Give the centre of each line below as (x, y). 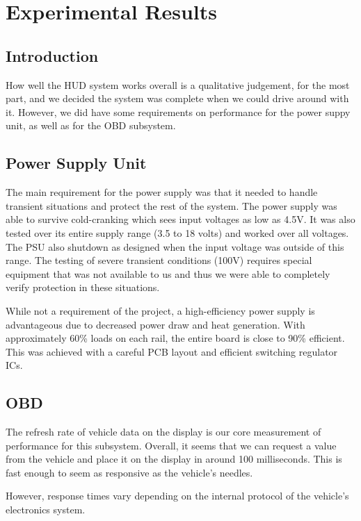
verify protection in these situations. (83, 287)
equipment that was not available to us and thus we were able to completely (168, 273)
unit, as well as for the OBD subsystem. (91, 125)
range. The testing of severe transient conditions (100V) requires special (159, 260)
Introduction (52, 55)
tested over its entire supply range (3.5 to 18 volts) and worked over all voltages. (177, 232)
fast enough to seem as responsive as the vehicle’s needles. (129, 472)
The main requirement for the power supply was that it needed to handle (162, 192)
